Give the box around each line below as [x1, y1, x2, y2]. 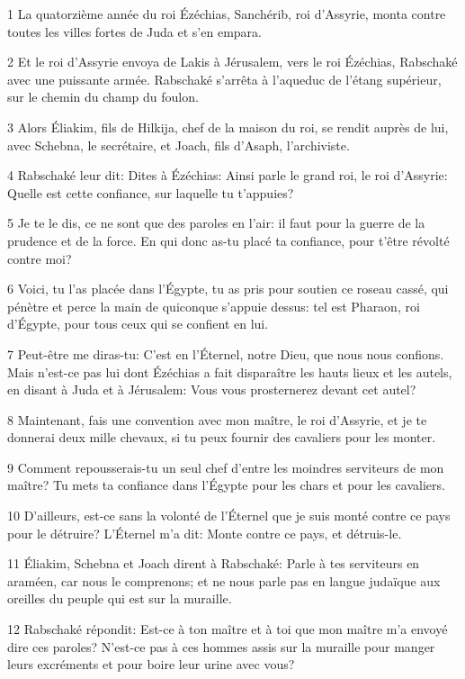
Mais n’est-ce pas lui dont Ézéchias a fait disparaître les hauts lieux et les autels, [7, 362, 452, 381]
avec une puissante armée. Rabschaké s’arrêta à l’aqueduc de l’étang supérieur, [7, 69, 442, 88]
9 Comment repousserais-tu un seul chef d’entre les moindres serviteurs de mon [7, 457, 444, 476]
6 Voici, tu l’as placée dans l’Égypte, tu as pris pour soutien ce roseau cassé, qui [7, 279, 449, 298]
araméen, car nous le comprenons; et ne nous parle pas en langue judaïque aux [7, 571, 441, 590]
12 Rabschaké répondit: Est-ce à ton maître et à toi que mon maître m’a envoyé [7, 620, 448, 638]
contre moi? [7, 249, 72, 267]
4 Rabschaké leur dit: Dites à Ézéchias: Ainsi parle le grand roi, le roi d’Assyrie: [7, 166, 448, 185]
